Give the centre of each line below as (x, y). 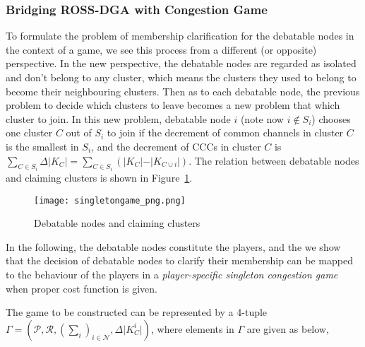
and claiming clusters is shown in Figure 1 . (99, 177)
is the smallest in (42, 146)
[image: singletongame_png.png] (110, 200)
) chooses (331, 118)
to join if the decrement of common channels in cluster (225, 133)
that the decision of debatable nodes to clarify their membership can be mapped (179, 260)
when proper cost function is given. (82, 288)
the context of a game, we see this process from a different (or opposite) (161, 49)
